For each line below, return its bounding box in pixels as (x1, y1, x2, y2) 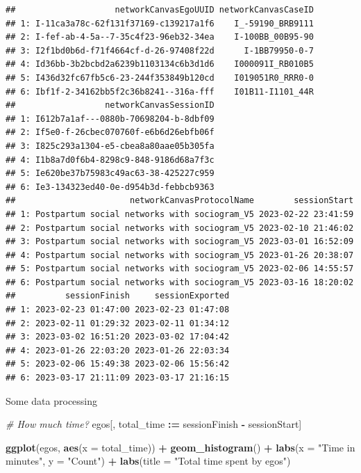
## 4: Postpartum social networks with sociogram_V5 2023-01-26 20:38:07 (6, 250, 354, 260)
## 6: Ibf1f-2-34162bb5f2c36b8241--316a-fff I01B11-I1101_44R (6, 86, 314, 97)
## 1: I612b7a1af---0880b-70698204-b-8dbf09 (6, 113, 215, 124)
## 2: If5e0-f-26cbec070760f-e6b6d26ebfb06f (6, 127, 215, 138)
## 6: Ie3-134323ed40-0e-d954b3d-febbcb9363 (6, 182, 215, 192)
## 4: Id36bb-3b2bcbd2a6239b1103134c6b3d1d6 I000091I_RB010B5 (6, 59, 314, 70)
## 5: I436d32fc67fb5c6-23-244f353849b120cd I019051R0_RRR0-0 (6, 72, 314, 83)
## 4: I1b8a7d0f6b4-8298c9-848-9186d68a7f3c (6, 154, 215, 165)
